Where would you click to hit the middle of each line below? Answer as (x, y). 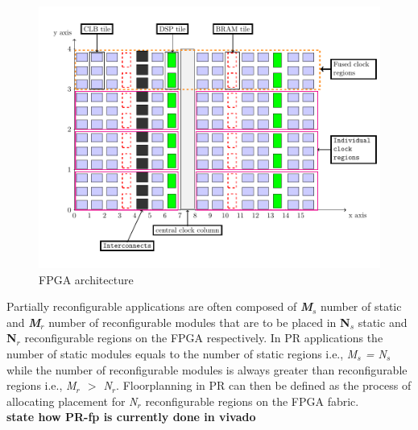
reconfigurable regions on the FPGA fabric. (252, 401)
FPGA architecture (86, 279)
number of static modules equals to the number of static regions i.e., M (182, 353)
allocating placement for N (72, 401)
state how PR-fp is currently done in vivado (131, 417)
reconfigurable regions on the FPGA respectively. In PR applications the (204, 338)
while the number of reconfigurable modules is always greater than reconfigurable (207, 369)
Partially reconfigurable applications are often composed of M (159, 306)
